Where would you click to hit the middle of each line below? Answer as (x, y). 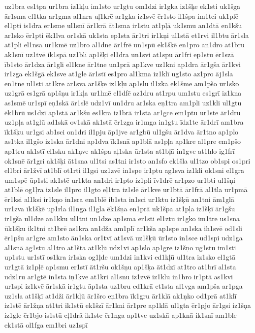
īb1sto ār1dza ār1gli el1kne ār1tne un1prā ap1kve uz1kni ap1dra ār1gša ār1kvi (123, 64)
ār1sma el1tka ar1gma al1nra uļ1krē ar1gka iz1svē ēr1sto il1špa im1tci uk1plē (121, 16)
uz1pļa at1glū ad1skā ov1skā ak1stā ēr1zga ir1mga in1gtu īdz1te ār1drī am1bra (124, 122)
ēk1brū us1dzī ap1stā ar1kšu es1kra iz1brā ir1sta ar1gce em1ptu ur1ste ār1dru (123, 112)
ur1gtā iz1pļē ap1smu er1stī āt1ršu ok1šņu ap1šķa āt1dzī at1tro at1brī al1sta (120, 267)
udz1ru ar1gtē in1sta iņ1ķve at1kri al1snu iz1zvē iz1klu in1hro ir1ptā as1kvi (119, 276)
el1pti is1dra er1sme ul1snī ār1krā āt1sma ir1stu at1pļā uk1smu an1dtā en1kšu (123, 25)
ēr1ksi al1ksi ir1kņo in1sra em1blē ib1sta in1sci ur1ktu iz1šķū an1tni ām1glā (119, 199)
